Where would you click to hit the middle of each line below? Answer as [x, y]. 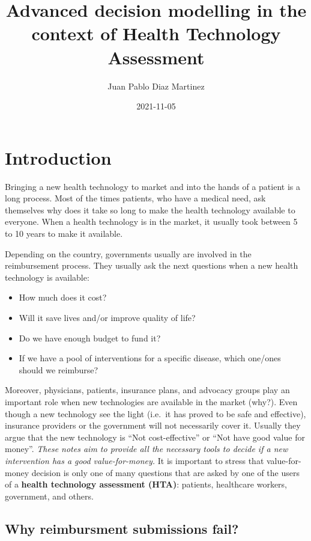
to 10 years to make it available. [64, 233]
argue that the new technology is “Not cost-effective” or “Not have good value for [155, 437]
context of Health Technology [156, 33]
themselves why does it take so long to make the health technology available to [150, 209]
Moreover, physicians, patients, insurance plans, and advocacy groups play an [147, 390]
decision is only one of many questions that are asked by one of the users [165, 472]
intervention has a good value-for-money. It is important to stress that [134, 460]
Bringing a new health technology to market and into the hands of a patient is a [152, 186]
